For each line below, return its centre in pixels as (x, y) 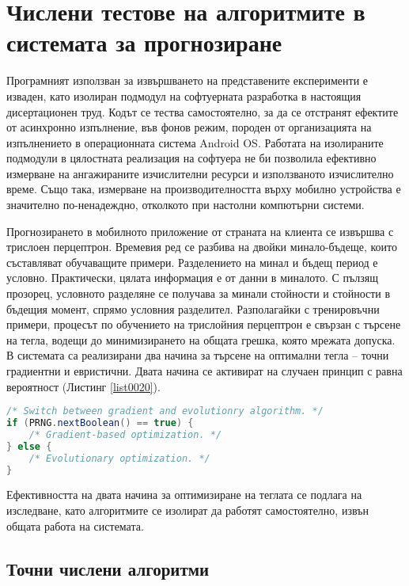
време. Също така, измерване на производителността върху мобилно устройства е (204, 189)
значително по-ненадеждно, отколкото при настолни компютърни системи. (186, 205)
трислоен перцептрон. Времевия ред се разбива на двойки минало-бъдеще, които (202, 247)
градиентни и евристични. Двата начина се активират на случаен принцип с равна (204, 371)
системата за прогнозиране (144, 42)
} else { (29, 446)
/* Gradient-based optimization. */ (125, 434)
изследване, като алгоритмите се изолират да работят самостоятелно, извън (187, 510)
